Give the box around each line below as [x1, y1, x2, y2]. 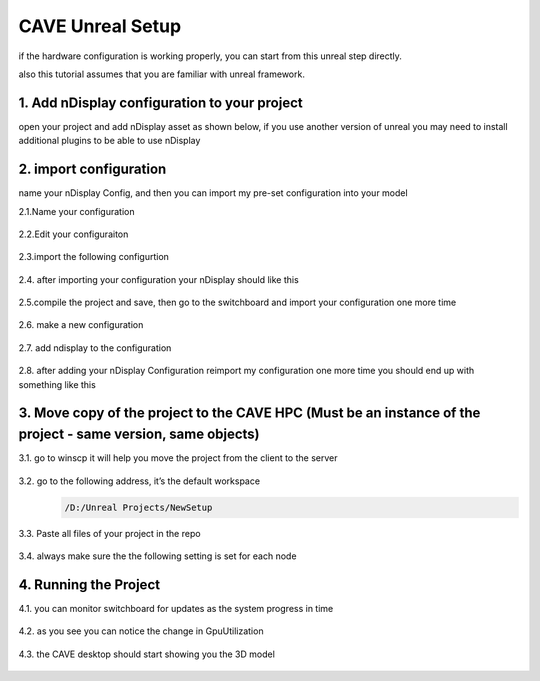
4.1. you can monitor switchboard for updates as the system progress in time [18, 602, 334, 614]
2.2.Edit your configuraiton [18, 228, 129, 240]
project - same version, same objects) [18, 426, 260, 443]
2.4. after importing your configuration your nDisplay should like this [18, 273, 299, 285]
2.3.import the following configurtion [18, 251, 170, 263]
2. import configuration [18, 161, 167, 178]
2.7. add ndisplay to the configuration [18, 341, 172, 354]
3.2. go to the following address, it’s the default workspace [18, 475, 260, 487]
